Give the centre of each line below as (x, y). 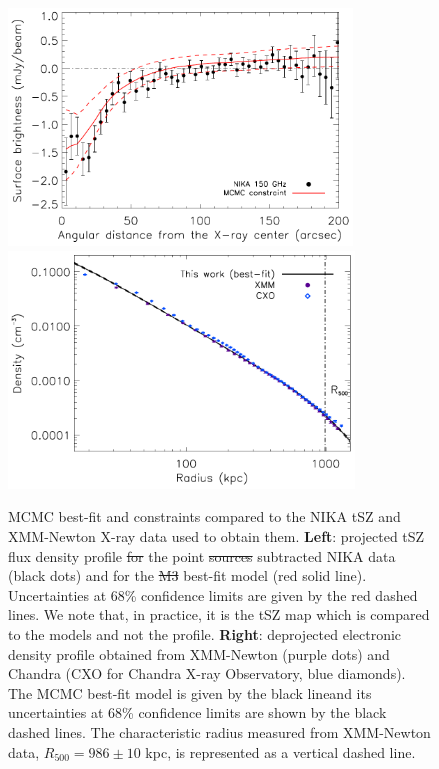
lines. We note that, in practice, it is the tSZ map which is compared (219, 614)
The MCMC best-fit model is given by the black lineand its (190, 692)
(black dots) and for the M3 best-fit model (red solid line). (187, 575)
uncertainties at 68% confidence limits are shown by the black (197, 712)
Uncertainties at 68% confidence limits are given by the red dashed (213, 594)
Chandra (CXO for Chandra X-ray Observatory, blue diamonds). (207, 673)
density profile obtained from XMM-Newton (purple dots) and (199, 653)
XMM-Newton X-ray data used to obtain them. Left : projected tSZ (216, 536)
